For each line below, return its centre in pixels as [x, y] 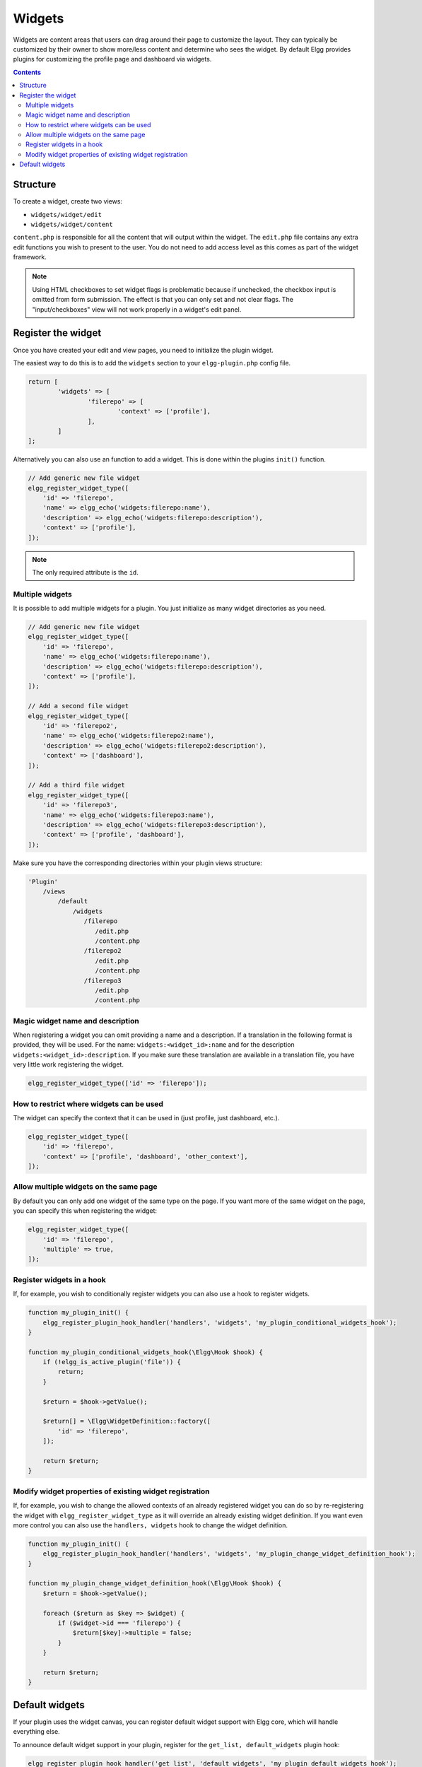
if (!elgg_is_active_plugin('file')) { [112, 1362]
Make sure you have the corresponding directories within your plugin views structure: [138, 863]
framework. [30, 257]
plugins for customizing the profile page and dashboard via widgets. [112, 59]
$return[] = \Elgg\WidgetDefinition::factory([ [127, 1421]
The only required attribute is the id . [86, 572]
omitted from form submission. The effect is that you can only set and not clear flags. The [163, 300]
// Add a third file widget [76, 785]
